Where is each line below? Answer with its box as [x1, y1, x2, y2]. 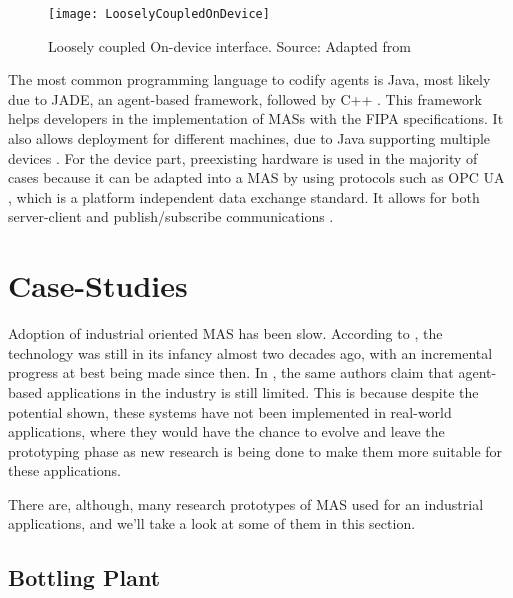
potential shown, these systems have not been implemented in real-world [8, 401, 452, 422]
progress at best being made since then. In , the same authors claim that [8, 362, 454, 383]
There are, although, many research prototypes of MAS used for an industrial [8, 493, 484, 514]
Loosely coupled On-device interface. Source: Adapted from [48, 35, 411, 56]
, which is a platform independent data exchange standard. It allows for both [8, 186, 480, 207]
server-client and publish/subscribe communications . [8, 206, 334, 227]
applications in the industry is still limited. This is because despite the [46, 381, 479, 402]
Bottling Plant [8, 562, 161, 593]
